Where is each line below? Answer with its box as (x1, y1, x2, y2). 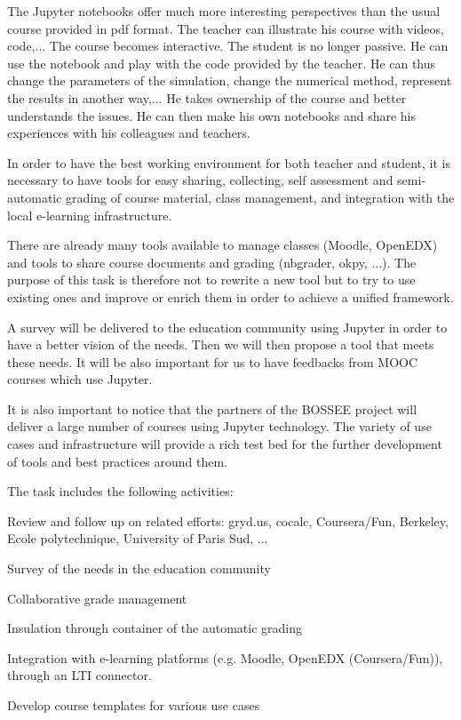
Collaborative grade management (7, 588, 187, 607)
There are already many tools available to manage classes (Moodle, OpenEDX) (7, 236, 438, 254)
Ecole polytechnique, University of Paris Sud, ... (7, 529, 268, 548)
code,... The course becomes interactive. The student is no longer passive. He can (7, 36, 449, 55)
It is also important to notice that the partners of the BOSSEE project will (7, 399, 417, 418)
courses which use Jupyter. (7, 370, 153, 388)
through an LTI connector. (7, 666, 152, 684)
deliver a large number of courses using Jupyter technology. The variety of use (7, 417, 432, 436)
